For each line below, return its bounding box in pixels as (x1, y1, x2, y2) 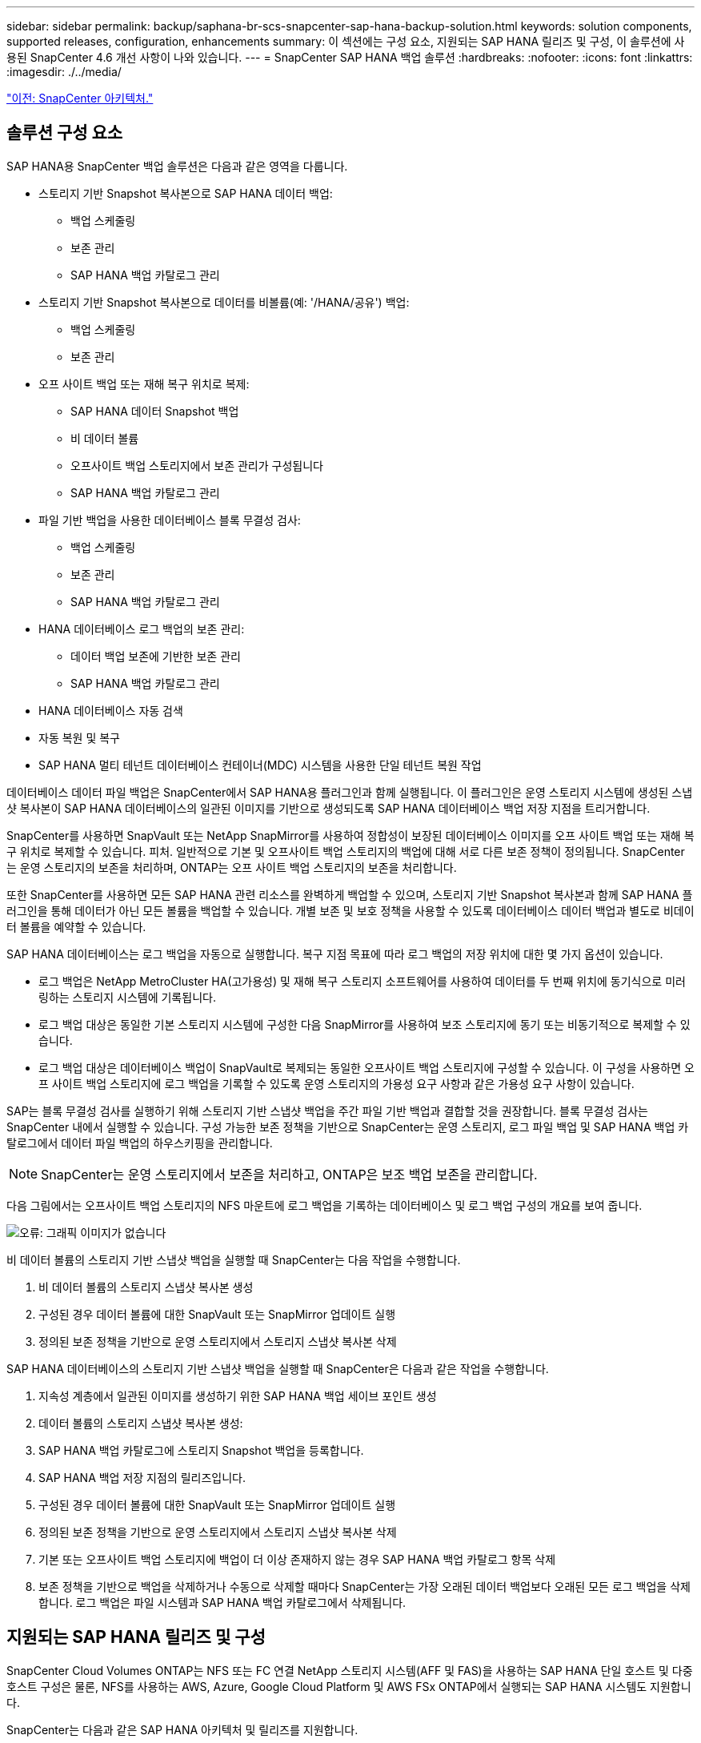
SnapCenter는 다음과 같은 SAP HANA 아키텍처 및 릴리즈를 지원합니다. (6, 1722, 359, 1737)
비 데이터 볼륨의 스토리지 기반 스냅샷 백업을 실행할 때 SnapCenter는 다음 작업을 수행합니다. (6, 1252, 461, 1267)
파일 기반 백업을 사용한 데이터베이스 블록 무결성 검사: (38, 512, 301, 527)
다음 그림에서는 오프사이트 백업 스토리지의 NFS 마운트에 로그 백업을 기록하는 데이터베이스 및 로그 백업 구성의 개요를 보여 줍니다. (6, 1198, 643, 1212)
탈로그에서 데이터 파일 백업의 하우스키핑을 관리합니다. (6, 1135, 273, 1150)
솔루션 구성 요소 (6, 122, 123, 143)
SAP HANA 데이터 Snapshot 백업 (70, 404, 239, 418)
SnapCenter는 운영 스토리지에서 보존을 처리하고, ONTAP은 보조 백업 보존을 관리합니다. (41, 1166, 538, 1183)
